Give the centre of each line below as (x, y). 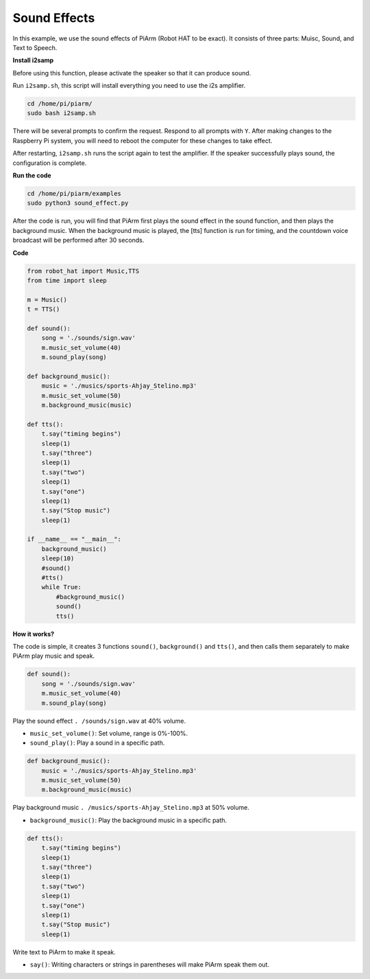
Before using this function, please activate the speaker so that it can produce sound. (132, 73)
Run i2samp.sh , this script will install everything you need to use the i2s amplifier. (129, 86)
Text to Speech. (35, 47)
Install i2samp (33, 60)
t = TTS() (44, 309)
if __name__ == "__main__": (74, 539)
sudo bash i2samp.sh (61, 113)
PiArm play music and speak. (54, 656)
